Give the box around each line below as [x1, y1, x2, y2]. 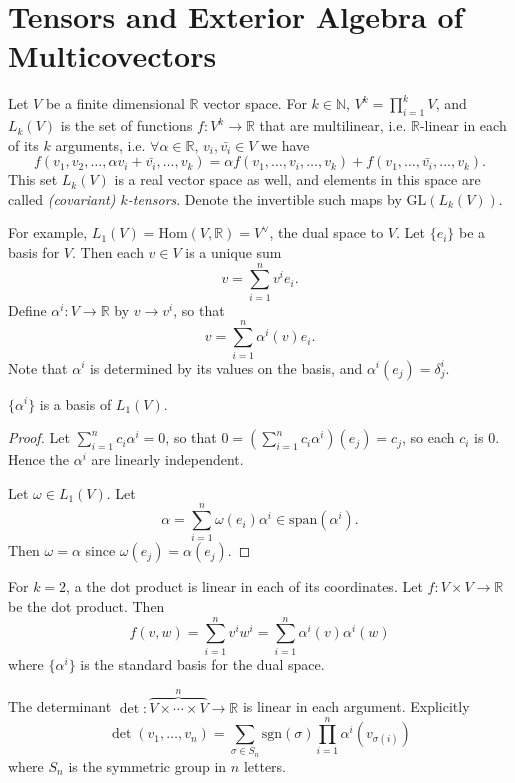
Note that [8, 357, 68, 378]
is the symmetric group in [68, 755, 227, 776]
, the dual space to [269, 222, 384, 243]
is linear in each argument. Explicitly [242, 696, 470, 717]
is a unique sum [185, 242, 282, 263]
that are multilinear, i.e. [259, 115, 407, 136]
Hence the [8, 449, 70, 470]
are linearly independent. [91, 449, 244, 470]
